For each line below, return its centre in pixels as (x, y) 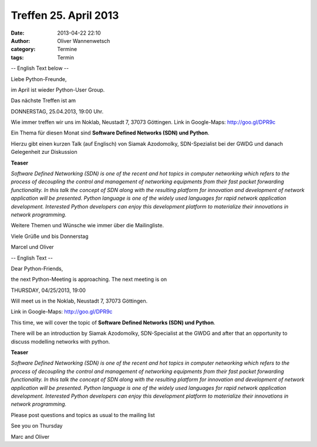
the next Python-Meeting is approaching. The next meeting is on (89, 280)
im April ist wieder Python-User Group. (58, 90)
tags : (17, 57)
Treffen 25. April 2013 (65, 15)
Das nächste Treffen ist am (43, 100)
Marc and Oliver (30, 436)
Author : (21, 41)
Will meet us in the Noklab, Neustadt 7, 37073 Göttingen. (79, 301)
